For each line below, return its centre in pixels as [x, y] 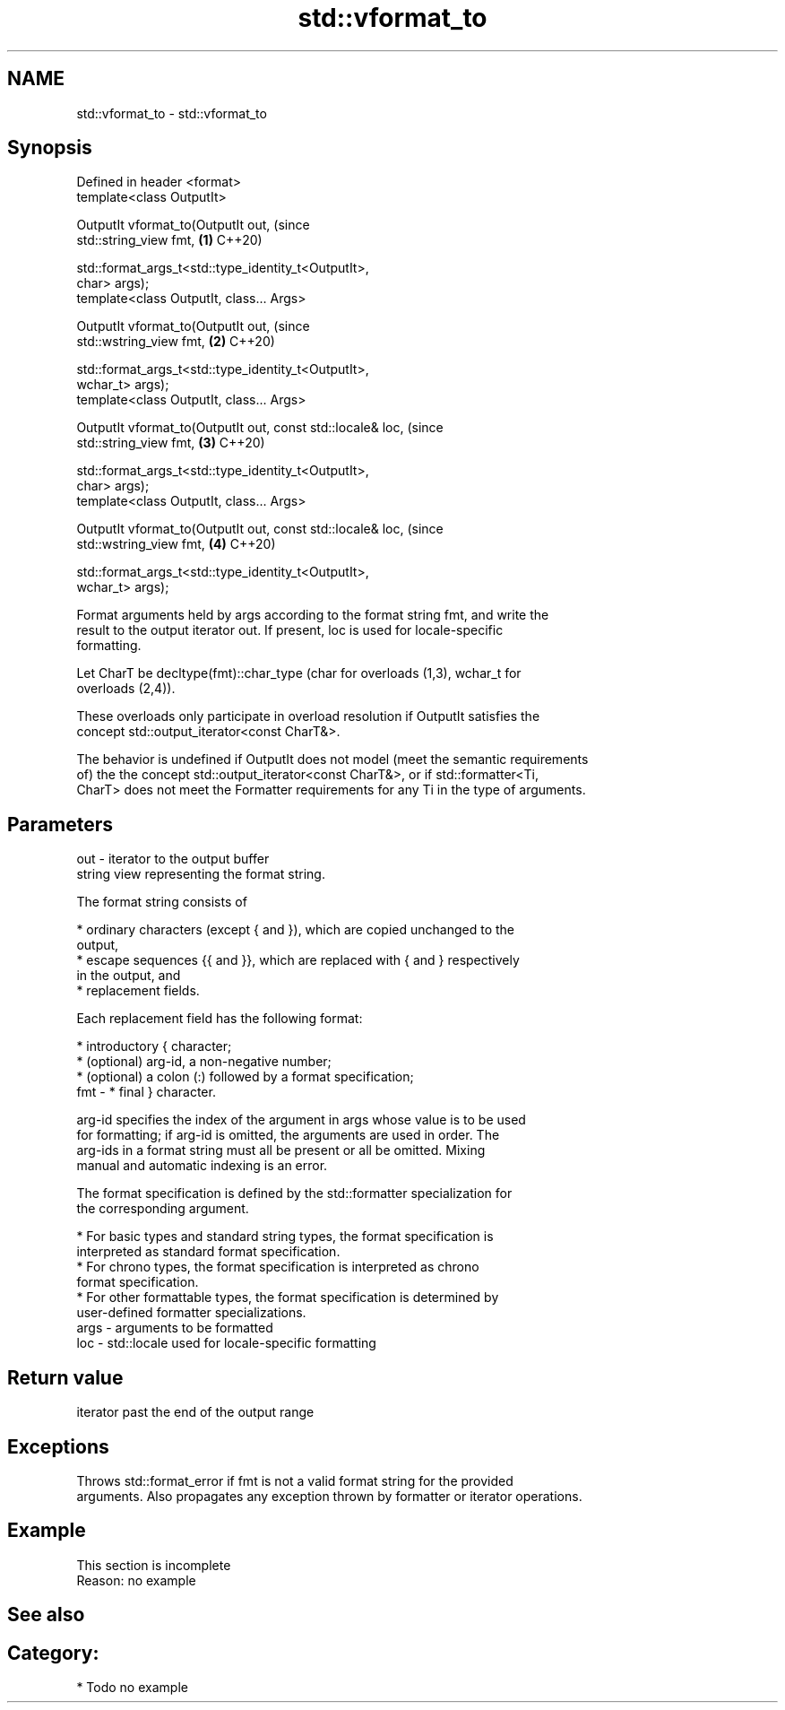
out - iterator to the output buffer [173, 859]
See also [46, 1615]
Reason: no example [136, 1580]
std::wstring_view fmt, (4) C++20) [176, 544]
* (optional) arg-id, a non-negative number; [204, 1062]
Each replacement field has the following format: [220, 1019]
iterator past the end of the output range [195, 1412]
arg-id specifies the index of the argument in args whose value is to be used [301, 1120]
